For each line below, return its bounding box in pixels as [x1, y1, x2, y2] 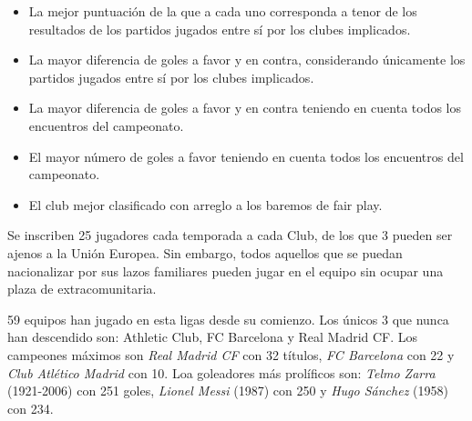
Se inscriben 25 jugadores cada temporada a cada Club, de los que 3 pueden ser [7, 226, 453, 245]
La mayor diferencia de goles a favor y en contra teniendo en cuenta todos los [28, 98, 462, 117]
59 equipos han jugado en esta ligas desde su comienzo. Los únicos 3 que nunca [7, 309, 449, 328]
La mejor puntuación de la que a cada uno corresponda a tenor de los [28, 2, 417, 20]
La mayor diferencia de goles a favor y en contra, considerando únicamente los [28, 50, 466, 69]
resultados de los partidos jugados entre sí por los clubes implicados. [28, 19, 411, 38]
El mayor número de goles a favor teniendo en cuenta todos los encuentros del [28, 146, 464, 165]
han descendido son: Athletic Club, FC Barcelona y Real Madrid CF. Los [7, 327, 418, 346]
